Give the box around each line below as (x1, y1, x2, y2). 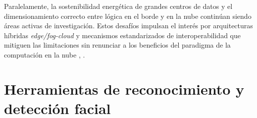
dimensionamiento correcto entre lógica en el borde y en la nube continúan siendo (4, 10, 252, 21)
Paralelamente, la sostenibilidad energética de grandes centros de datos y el (4, 1, 233, 11)
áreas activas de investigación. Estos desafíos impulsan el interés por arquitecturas (4, 20, 253, 31)
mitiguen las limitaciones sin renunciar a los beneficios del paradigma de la (4, 40, 231, 50)
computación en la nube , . (4, 49, 85, 59)
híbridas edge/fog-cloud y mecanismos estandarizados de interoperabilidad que (4, 30, 241, 40)
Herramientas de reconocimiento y (4, 78, 245, 99)
